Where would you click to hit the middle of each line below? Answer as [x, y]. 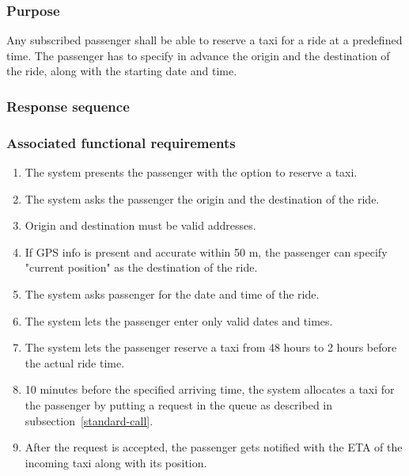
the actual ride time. [75, 362]
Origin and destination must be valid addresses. [140, 225]
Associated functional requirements [121, 142]
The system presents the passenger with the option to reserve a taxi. [191, 172]
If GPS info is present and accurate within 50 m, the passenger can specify [206, 251]
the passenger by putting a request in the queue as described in [179, 405]
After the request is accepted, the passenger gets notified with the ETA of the [214, 447]
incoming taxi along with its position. [116, 462]
